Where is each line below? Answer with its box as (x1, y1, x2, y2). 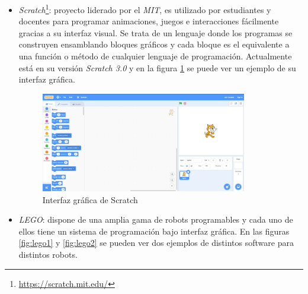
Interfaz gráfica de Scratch (42, 193, 138, 206)
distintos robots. (18, 248, 78, 261)
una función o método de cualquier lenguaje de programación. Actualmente (18, 50, 292, 62)
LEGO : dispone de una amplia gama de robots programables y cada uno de (18, 213, 293, 226)
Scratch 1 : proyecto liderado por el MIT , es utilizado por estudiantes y (18, 2, 271, 15)
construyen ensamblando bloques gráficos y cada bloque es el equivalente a (18, 38, 290, 50)
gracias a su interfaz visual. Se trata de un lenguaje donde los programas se (18, 26, 293, 39)
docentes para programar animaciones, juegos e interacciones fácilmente (18, 15, 279, 27)
